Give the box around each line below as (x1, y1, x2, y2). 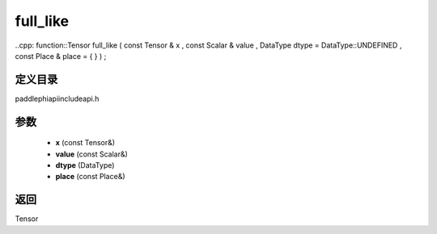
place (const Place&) (55, 172, 125, 182)
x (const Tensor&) (55, 138, 116, 148)
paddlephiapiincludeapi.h (15, 94, 100, 103)
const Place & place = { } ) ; (15, 51, 107, 61)
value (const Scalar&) (55, 149, 129, 159)
